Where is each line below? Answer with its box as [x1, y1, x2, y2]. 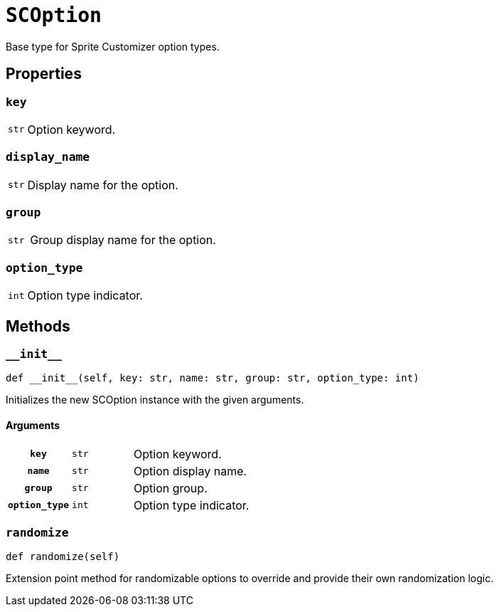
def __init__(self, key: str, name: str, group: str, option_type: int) [6, 372, 419, 384]
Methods [6, 317, 70, 335]
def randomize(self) [6, 551, 120, 563]
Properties [6, 65, 82, 83]
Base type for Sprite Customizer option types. [6, 40, 220, 53]
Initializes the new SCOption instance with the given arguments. [6, 394, 304, 406]
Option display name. [134, 463, 247, 478]
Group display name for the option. [30, 233, 216, 248]
